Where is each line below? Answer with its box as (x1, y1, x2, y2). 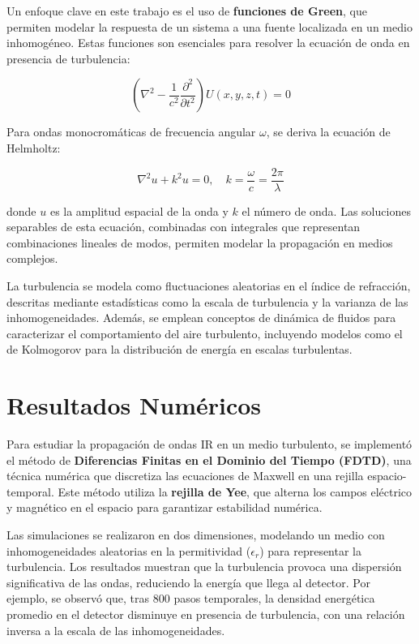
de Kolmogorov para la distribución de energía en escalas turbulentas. (6, 341, 353, 358)
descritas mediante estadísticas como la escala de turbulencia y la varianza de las (6, 293, 408, 310)
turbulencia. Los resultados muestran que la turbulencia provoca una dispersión (6, 558, 402, 575)
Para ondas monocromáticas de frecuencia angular (6, 123, 256, 140)
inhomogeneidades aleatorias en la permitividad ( (6, 542, 251, 559)
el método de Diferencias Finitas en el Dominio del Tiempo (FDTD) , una (6, 451, 412, 468)
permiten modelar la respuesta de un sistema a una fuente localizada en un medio (6, 18, 413, 35)
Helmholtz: (6, 139, 61, 156)
